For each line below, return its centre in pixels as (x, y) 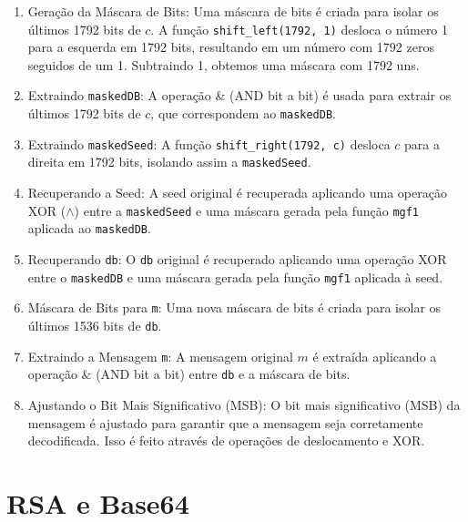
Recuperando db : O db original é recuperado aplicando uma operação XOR (237, 258)
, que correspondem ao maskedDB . (244, 113)
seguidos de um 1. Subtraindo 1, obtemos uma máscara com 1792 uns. (224, 64)
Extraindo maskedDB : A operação (119, 95)
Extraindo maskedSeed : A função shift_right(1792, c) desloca (209, 143)
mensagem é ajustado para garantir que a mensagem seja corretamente (225, 422)
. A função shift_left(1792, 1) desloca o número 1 (300, 29)
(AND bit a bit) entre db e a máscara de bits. (223, 374)
